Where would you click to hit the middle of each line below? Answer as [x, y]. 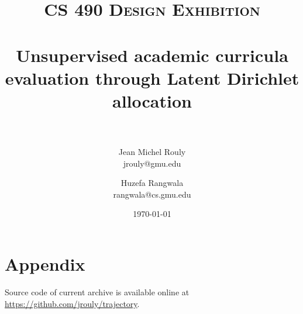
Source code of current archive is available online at [97, 291]
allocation [152, 100]
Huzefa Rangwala [152, 183]
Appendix [45, 264]
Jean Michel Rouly [152, 152]
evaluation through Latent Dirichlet [152, 77]
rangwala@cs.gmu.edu [152, 194]
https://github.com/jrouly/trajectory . [72, 303]
